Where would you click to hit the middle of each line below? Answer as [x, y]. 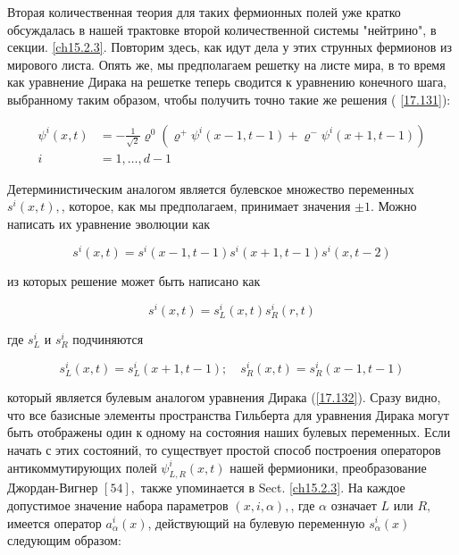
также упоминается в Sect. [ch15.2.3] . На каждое [273, 488]
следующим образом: [64, 540]
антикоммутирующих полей [82, 467]
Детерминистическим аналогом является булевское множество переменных [211, 188]
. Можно [393, 206]
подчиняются [108, 339]
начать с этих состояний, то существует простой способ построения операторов [224, 449]
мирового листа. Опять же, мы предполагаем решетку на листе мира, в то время [226, 64]
